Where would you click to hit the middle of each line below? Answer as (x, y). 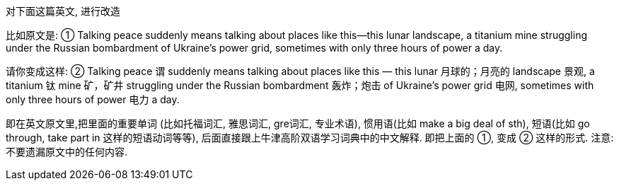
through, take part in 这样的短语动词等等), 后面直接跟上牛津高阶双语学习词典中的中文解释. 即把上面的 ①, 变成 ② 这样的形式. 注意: (310, 138)
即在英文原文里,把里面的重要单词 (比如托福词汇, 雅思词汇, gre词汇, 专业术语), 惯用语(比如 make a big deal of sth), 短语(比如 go (298, 123)
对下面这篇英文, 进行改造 (63, 11)
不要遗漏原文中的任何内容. (67, 152)
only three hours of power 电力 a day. (93, 99)
